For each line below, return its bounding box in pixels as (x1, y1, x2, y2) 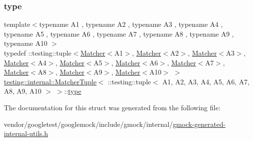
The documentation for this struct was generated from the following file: (4, 102, 221, 112)
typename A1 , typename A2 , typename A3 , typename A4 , (39, 19, 223, 29)
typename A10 (4, 38, 47, 48)
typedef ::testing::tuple (4, 48, 71, 58)
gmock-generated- (173, 119, 226, 129)
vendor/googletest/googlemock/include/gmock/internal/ (4, 119, 173, 129)
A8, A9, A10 (4, 86, 42, 96)
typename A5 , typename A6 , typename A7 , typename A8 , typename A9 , (4, 28, 234, 39)
